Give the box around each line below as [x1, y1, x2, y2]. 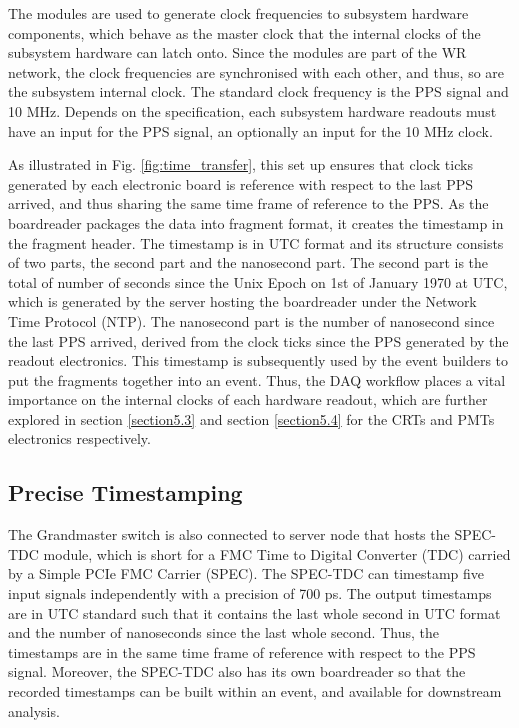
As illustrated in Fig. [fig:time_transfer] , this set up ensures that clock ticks [8, 154, 473, 175]
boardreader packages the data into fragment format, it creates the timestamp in [8, 212, 504, 233]
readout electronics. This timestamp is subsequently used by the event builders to [8, 350, 509, 371]
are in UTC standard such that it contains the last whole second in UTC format [8, 602, 501, 623]
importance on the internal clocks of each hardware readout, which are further [8, 389, 488, 410]
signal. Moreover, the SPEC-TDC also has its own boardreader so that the [8, 661, 466, 682]
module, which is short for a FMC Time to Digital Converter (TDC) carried [43, 543, 511, 564]
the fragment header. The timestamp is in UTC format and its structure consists [8, 232, 504, 253]
